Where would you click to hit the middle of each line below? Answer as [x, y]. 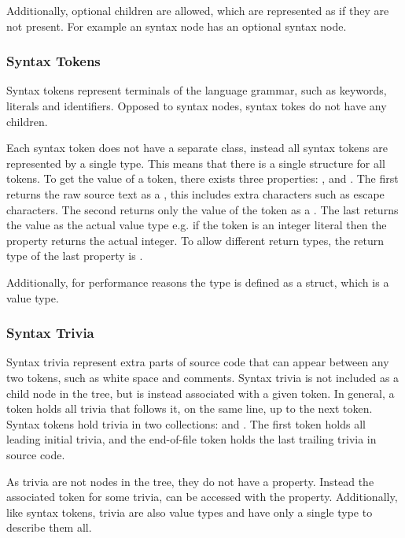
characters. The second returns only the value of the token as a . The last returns [202, 209]
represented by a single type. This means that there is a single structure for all [196, 163]
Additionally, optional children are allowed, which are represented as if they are [198, 10]
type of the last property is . [75, 256]
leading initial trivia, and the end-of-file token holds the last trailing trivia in [191, 439]
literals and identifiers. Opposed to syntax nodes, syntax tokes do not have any [197, 106]
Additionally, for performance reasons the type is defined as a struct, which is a [198, 282]
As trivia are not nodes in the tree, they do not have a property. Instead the [190, 481]
